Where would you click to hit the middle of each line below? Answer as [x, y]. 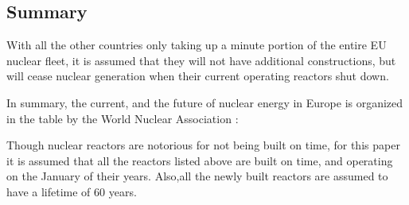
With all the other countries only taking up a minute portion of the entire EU [197, 45]
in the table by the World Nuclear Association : [123, 118]
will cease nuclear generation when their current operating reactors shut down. [198, 76]
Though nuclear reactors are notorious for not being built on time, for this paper [203, 145]
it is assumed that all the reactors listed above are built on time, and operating [200, 160]
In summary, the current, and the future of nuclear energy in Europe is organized [205, 102]
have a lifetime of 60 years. [72, 191]
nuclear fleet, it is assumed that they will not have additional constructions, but [201, 60]
